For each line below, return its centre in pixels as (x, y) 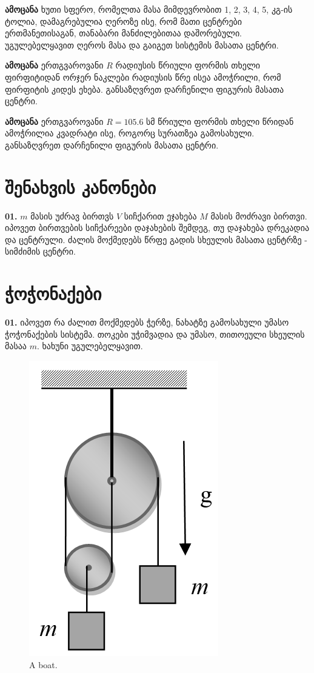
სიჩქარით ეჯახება (160, 216)
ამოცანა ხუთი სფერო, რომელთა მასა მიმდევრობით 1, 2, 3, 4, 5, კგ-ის (149, 9)
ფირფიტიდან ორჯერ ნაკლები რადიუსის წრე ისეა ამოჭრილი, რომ (143, 77)
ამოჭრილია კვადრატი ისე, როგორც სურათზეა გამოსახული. (130, 133)
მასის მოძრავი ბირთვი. (259, 216)
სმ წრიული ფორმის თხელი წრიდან (220, 121)
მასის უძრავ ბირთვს (72, 216)
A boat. (43, 664)
